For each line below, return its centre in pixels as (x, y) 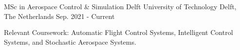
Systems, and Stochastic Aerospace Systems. (70, 42)
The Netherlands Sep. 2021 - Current (59, 16)
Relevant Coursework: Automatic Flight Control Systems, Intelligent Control (119, 32)
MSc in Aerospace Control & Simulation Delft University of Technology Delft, (120, 6)
